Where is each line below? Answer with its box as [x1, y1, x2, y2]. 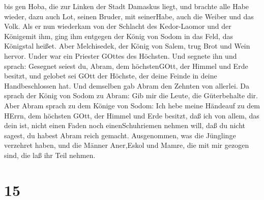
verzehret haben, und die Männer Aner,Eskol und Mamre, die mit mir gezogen [4, 140, 249, 150]
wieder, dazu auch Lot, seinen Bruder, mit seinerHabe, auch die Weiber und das [4, 11, 254, 21]
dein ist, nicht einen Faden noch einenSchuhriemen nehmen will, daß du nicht [4, 120, 246, 131]
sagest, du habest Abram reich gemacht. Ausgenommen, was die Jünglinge [4, 130, 236, 140]
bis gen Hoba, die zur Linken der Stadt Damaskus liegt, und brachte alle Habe [4, 1, 249, 11]
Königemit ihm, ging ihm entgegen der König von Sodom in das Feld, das [4, 30, 233, 41]
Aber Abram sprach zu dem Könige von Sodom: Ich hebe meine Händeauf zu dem [4, 100, 260, 110]
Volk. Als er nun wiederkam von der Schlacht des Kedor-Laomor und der [4, 21, 231, 31]
